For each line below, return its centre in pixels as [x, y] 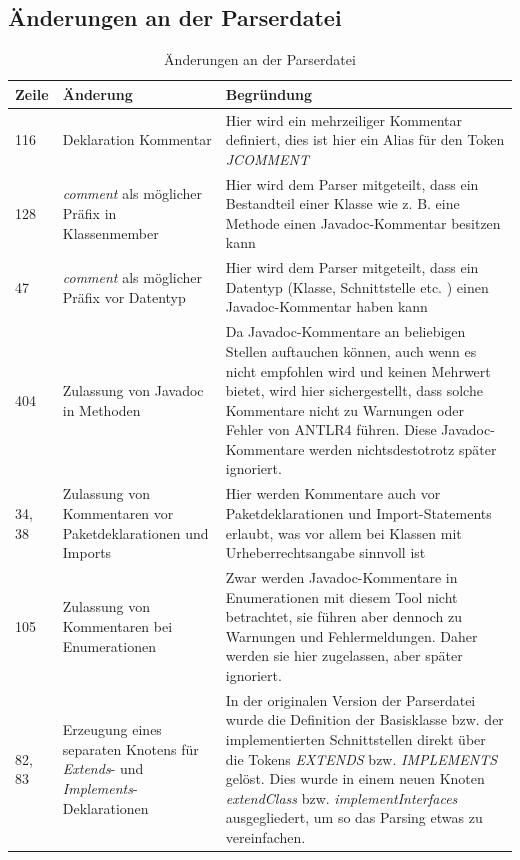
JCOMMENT [267, 158]
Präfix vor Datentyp [124, 296]
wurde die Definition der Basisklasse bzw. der [364, 719]
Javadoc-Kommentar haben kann [326, 306]
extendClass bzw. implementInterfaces [341, 797]
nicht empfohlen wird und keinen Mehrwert [358, 370]
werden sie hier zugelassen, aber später [344, 655]
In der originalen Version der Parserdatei [350, 699]
